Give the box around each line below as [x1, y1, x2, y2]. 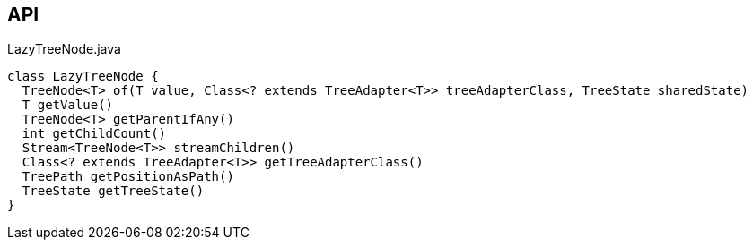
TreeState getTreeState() [22, 183, 205, 199]
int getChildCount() [22, 126, 167, 141]
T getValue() [22, 98, 114, 113]
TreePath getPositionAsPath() [22, 169, 234, 184]
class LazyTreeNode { [7, 69, 159, 84]
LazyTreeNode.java [7, 41, 121, 57]
